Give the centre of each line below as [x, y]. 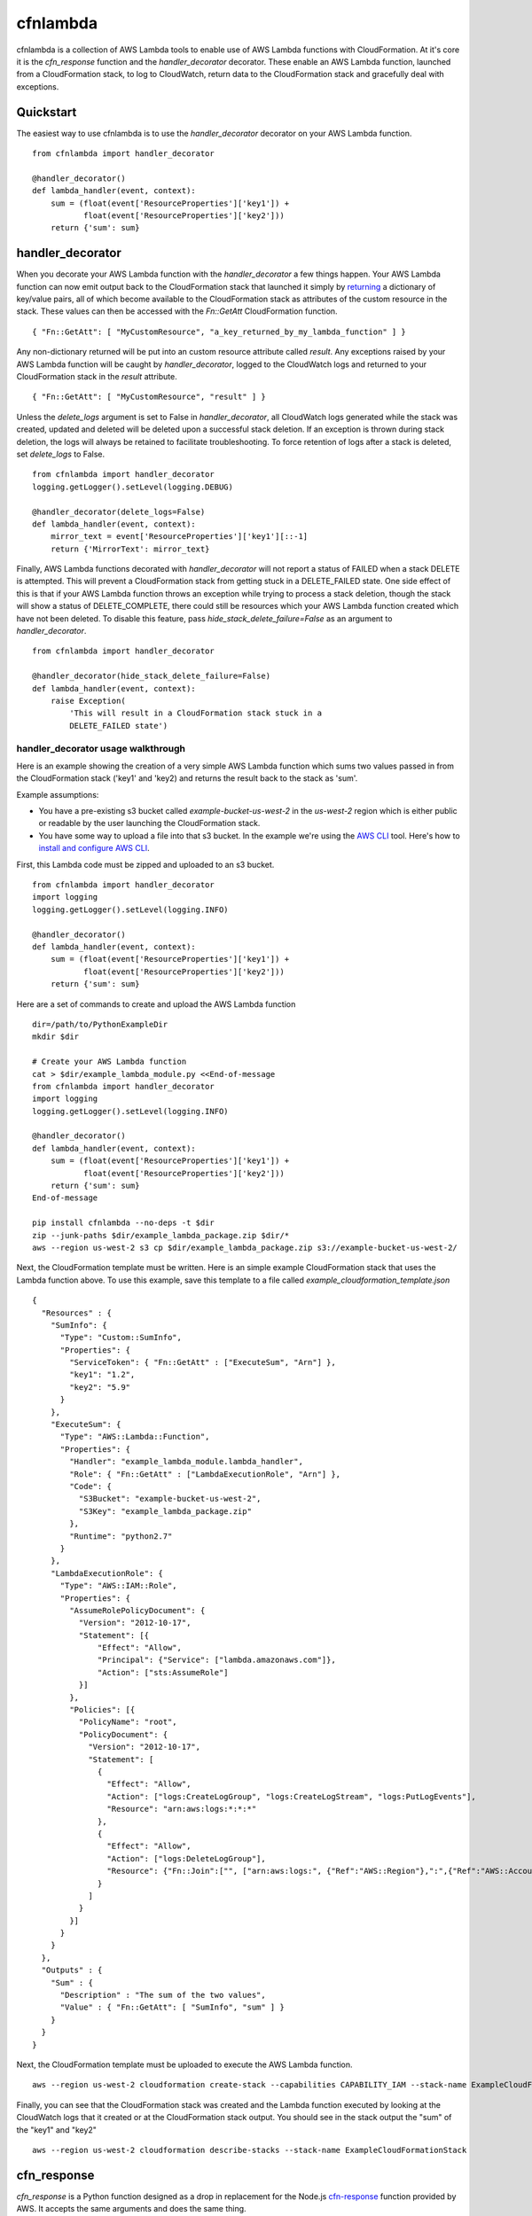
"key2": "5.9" [100, 1387]
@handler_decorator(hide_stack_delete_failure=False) [151, 676]
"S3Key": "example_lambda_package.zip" [165, 1511]
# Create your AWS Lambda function [110, 1062]
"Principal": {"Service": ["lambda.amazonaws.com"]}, [217, 1660]
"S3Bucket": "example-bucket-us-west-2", [170, 1499]
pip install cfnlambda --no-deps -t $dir [123, 1223]
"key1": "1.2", [102, 1375]
